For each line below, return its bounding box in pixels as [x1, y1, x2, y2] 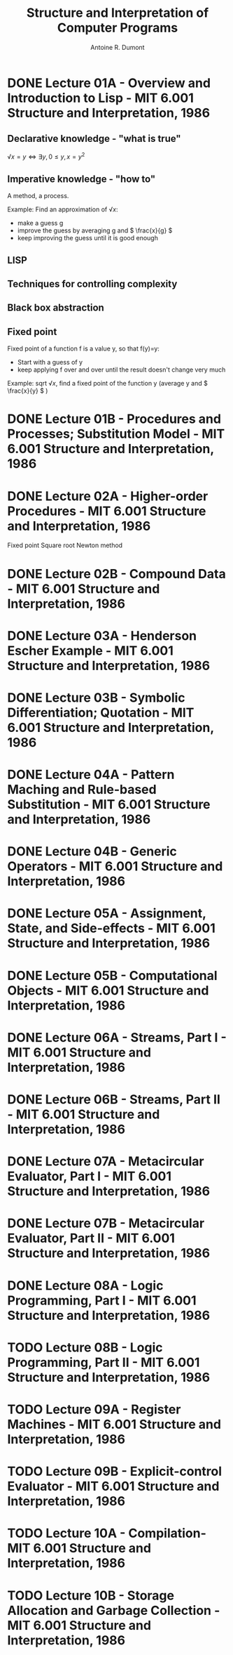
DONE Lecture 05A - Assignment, [7, 905, 206, 922]
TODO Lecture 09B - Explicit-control [7, 1463, 223, 1479]
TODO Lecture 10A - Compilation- [7, 1526, 206, 1541]
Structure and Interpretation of [26, 5, 209, 21]
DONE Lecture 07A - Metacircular [7, 1153, 204, 1170]
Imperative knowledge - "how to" [7, 173, 156, 185]
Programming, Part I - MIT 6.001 [7, 1293, 197, 1308]
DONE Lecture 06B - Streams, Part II [7, 1092, 220, 1108]
